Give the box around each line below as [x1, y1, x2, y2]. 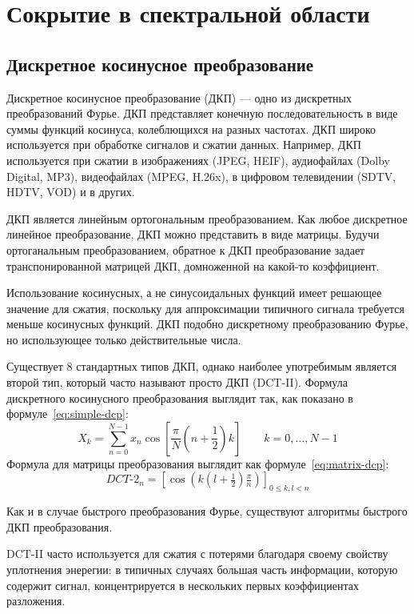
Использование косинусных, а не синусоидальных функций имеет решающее [6, 284, 382, 301]
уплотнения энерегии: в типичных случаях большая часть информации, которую [6, 561, 398, 578]
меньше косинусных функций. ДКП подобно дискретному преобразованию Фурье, [6, 315, 408, 332]
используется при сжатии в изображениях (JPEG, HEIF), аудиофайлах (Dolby [6, 151, 390, 168]
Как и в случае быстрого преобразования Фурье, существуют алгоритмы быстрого [6, 503, 408, 520]
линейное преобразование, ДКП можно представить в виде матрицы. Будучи [6, 226, 380, 243]
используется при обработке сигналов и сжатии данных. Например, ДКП [6, 136, 361, 153]
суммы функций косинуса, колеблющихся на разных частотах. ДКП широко [6, 120, 376, 137]
